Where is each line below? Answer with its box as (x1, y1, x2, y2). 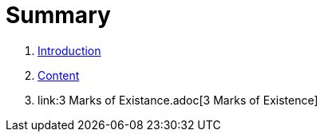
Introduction (38, 43, 101, 57)
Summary (6, 2, 111, 29)
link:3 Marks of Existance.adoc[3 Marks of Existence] (38, 93, 318, 107)
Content (38, 68, 80, 82)
